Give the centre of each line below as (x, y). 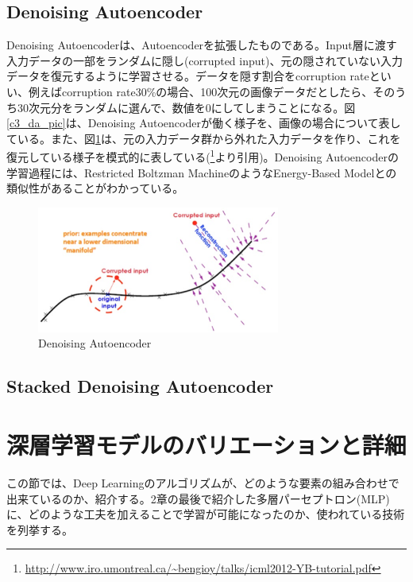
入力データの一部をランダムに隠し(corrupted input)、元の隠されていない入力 (205, 60)
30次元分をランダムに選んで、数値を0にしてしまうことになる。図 (186, 107)
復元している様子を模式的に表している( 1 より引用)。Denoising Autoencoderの (203, 156)
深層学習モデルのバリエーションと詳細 (206, 444)
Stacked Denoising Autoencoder (140, 386)
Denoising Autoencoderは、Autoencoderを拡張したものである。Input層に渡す (202, 45)
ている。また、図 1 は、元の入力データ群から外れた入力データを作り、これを (204, 138)
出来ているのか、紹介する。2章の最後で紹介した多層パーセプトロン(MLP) (198, 498)
